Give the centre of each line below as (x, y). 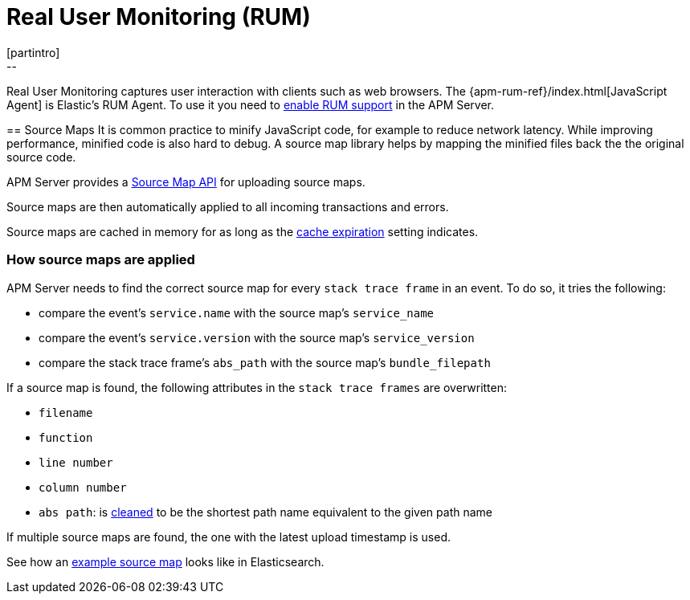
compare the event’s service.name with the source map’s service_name (237, 312)
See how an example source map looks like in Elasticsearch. (165, 561)
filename (66, 412)
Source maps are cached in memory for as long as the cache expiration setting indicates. (243, 231)
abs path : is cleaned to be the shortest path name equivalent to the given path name (265, 512)
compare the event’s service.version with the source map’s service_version (257, 337)
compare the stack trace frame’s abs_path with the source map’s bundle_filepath (265, 362)
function (66, 437)
